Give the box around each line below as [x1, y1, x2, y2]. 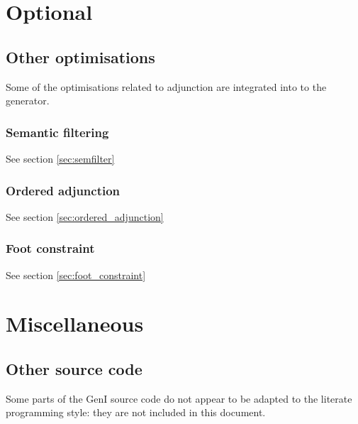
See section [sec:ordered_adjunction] [6, 209, 164, 224]
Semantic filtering [6, 123, 109, 141]
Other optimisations [6, 45, 155, 67]
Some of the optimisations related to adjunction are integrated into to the [6, 79, 327, 94]
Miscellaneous [6, 309, 144, 338]
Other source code [6, 357, 142, 379]
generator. [6, 93, 50, 108]
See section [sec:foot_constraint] [6, 267, 146, 282]
